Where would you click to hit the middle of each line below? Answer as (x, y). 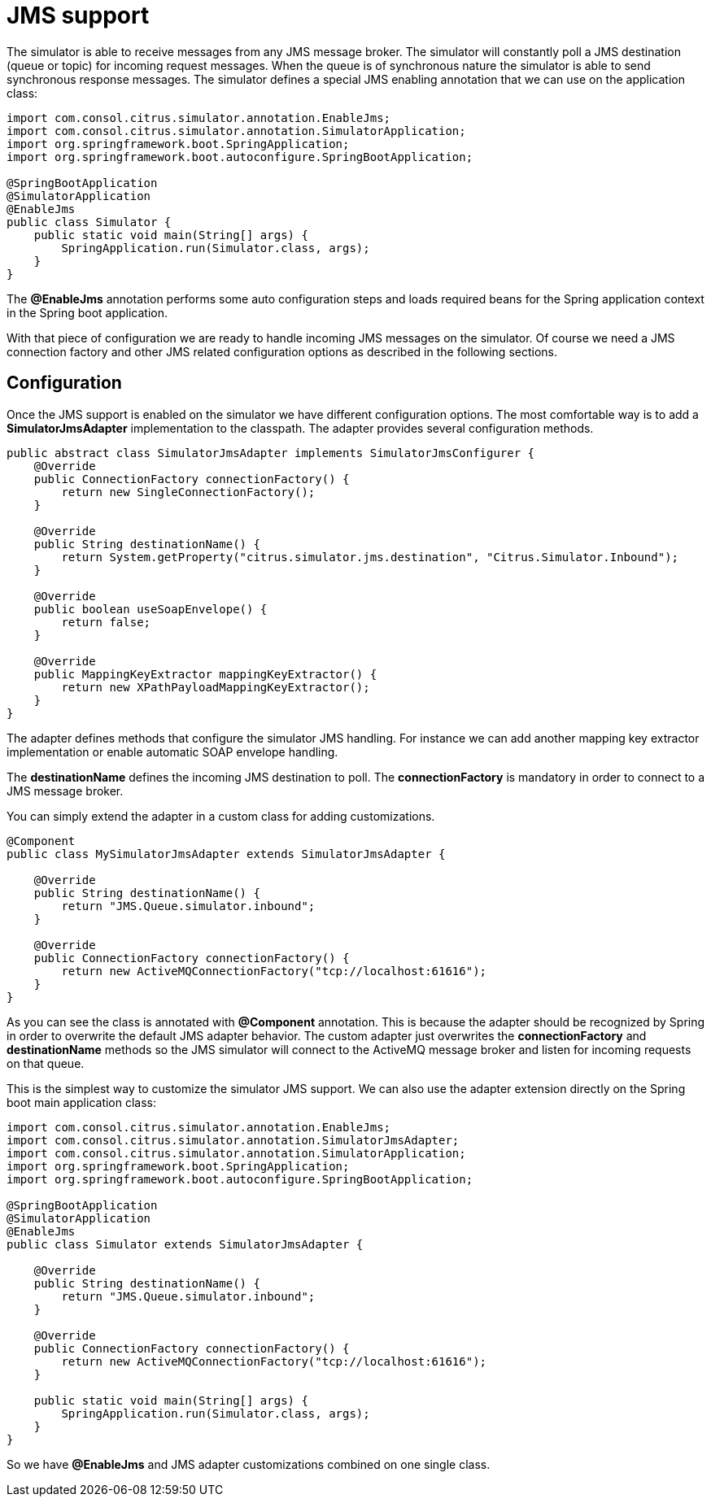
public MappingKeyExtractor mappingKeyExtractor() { (205, 674)
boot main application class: (82, 1102)
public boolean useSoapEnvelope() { (150, 609)
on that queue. (46, 1063)
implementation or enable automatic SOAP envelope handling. (172, 751)
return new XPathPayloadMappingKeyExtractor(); (216, 687)
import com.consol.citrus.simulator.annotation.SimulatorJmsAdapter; (233, 1140)
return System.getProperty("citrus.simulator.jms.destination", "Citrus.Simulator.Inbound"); (370, 557)
